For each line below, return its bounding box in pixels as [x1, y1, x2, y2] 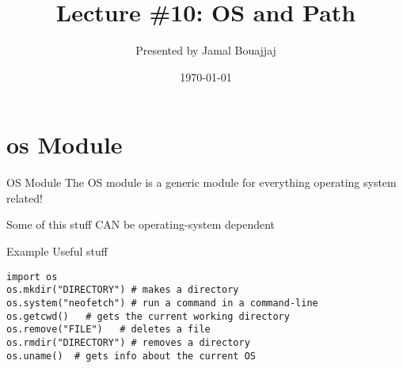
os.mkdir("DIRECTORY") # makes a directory [6, 284, 239, 296]
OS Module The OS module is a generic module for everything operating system [6, 174, 397, 191]
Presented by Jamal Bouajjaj [135, 42, 276, 59]
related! [6, 189, 43, 206]
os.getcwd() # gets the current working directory [6, 310, 290, 322]
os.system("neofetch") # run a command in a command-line [6, 297, 318, 309]
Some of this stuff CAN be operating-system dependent [6, 216, 276, 233]
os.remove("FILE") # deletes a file [6, 324, 211, 336]
